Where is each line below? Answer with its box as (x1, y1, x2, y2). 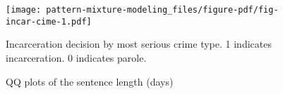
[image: (6, 5, 42, 15)
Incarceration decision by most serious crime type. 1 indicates (6, 36, 272, 51)
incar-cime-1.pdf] (6, 16, 92, 27)
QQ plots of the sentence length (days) (6, 74, 174, 88)
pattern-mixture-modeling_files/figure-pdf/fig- (46, 5, 279, 15)
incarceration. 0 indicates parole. (6, 50, 147, 65)
